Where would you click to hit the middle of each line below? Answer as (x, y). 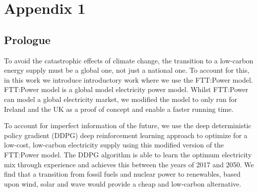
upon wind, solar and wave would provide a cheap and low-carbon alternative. (123, 183)
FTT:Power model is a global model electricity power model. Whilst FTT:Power (126, 89)
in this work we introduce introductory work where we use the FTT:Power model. (129, 79)
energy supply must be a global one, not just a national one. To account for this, (127, 70)
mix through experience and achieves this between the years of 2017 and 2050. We (129, 164)
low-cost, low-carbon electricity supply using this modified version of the (114, 145)
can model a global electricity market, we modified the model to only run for (121, 99)
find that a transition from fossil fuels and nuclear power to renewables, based (122, 174)
